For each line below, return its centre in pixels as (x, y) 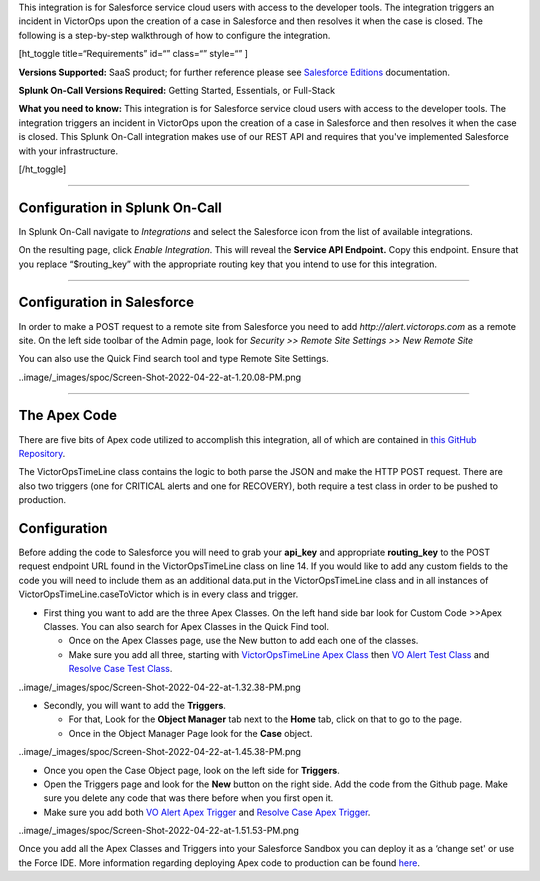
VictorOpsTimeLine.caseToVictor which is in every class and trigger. (158, 594)
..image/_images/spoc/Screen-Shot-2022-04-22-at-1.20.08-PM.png (160, 377)
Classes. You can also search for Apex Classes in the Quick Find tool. (186, 626)
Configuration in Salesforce (106, 302)
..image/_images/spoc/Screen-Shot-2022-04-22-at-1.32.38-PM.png (160, 687)
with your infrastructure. (68, 151)
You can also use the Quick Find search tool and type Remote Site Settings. (173, 359)
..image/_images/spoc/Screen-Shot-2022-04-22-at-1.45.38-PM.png (160, 752)
